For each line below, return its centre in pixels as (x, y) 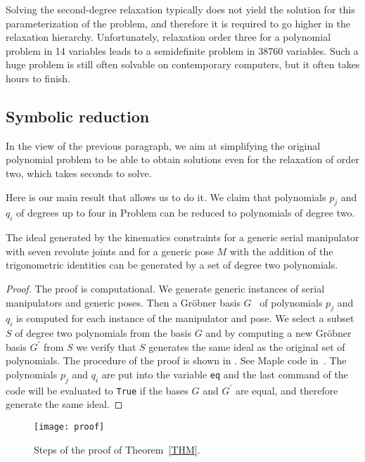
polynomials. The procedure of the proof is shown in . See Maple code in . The (176, 360)
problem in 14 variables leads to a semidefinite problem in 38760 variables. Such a (182, 50)
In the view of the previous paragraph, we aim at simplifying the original (163, 145)
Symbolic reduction (78, 116)
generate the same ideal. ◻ (64, 404)
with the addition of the (281, 251)
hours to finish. (38, 78)
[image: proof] (69, 426)
